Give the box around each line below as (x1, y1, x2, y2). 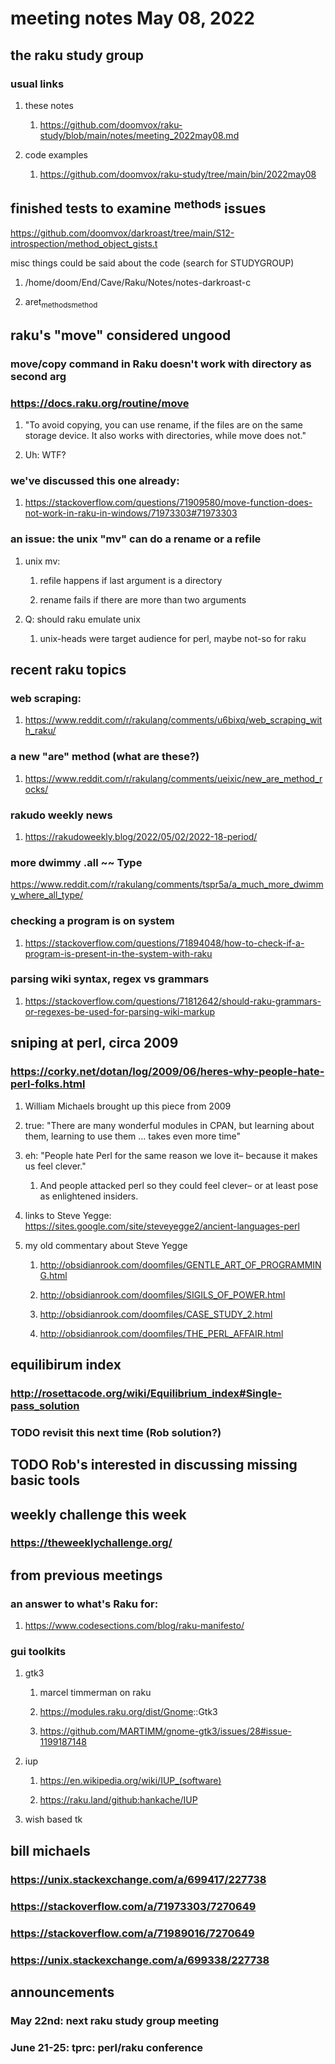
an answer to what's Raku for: (10, 1597, 159, 1611)
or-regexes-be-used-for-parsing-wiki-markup (24, 1005, 216, 1017)
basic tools (10, 1472, 81, 1489)
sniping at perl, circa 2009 (10, 1035, 179, 1052)
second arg (10, 369, 67, 383)
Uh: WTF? (24, 449, 67, 461)
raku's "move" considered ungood (10, 327, 232, 344)
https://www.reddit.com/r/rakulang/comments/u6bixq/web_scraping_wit (24, 714, 323, 726)
